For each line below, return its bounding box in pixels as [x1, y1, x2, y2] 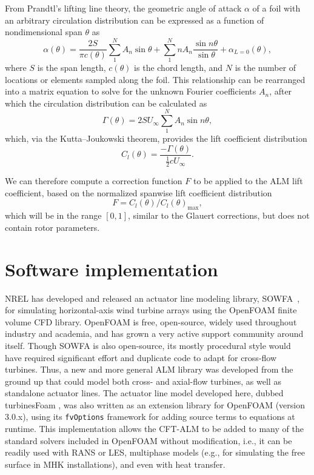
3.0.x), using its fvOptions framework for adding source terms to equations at [5, 410, 295, 423]
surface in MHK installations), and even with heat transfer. [5, 457, 225, 470]
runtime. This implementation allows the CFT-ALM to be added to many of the [5, 422, 304, 435]
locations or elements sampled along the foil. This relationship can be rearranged [5, 73, 306, 85]
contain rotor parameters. [5, 221, 100, 233]
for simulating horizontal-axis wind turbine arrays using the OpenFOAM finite [5, 304, 297, 316]
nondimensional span [5, 25, 82, 38]
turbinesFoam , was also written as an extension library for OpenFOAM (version [5, 398, 306, 411]
